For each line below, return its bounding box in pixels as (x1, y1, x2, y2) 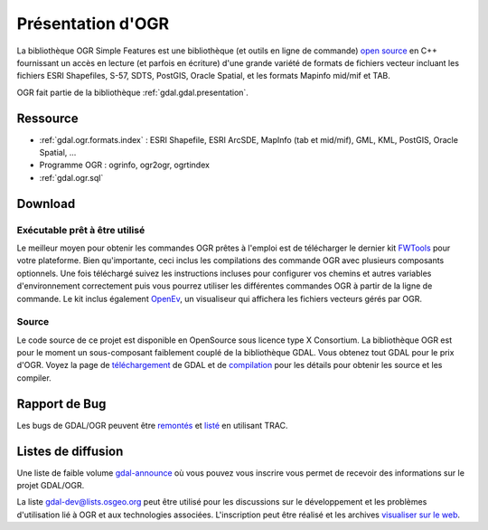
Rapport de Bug (16, 396, 107, 412)
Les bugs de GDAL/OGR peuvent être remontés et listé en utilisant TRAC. (16, 420, 288, 431)
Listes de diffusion (16, 443, 124, 459)
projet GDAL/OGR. (16, 480, 85, 491)
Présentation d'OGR (16, 14, 170, 33)
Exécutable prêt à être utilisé (16, 223, 145, 236)
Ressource (16, 110, 79, 126)
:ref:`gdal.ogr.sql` (39, 172, 104, 183)
